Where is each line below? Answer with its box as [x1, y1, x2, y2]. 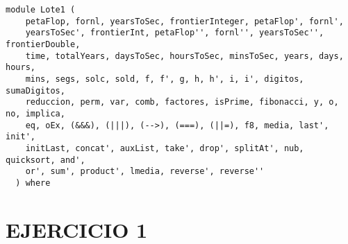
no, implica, [6, 108, 65, 119]
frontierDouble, [6, 39, 81, 49]
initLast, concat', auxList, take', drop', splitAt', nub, [25, 143, 304, 153]
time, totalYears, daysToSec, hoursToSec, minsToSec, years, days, [25, 51, 344, 61]
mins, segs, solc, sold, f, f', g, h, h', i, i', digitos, [25, 73, 304, 84]
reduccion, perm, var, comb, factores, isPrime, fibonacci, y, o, [25, 97, 339, 107]
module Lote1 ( [6, 5, 76, 15]
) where [15, 177, 51, 188]
